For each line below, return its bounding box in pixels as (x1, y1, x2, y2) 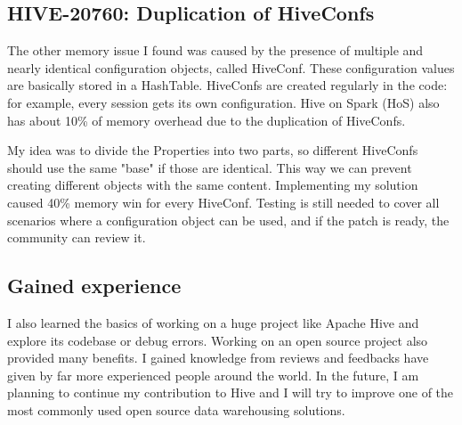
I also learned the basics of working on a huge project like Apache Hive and (7, 313, 419, 331)
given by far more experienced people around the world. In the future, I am (7, 365, 419, 384)
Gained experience (7, 272, 182, 299)
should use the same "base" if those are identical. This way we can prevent (7, 158, 412, 176)
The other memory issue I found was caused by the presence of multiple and (7, 41, 424, 60)
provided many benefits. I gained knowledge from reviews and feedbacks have (7, 348, 429, 367)
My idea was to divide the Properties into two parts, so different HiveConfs (7, 141, 418, 159)
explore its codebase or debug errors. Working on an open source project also (7, 331, 428, 349)
